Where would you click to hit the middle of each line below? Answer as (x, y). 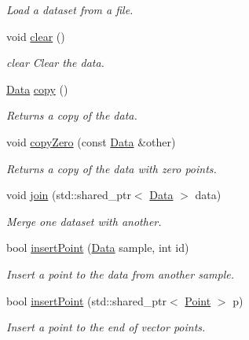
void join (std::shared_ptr (69, 195)
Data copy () (37, 89)
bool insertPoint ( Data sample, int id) (98, 248)
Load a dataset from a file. (70, 9)
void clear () (36, 36)
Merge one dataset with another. (84, 221)
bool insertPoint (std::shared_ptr (86, 300)
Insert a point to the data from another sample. (121, 273)
